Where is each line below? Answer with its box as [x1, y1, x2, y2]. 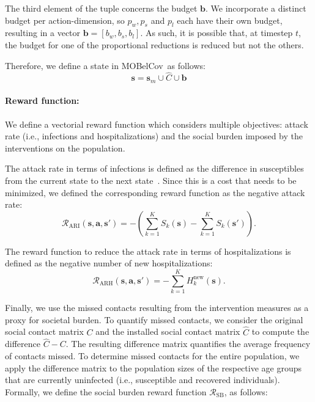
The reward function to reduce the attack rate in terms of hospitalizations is [5, 244, 291, 257]
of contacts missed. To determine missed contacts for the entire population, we [5, 349, 300, 362]
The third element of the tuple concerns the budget [5, 2, 198, 14]
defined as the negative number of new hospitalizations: [5, 257, 213, 269]
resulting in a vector [5, 26, 81, 39]
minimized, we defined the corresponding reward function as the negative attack [5, 186, 305, 199]
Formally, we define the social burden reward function [5, 385, 207, 398]
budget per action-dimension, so [5, 13, 125, 26]
